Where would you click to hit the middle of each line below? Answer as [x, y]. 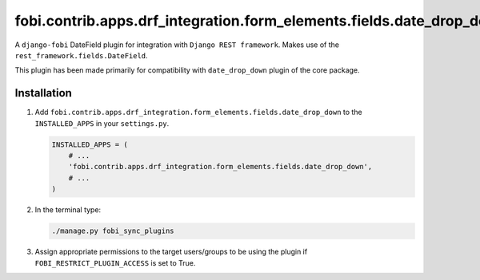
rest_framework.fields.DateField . [81, 55]
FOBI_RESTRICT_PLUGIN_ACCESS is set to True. [115, 262]
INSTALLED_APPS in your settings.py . [102, 123]
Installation [43, 93]
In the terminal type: [68, 210]
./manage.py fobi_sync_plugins [113, 231]
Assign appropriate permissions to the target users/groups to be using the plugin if [171, 252]
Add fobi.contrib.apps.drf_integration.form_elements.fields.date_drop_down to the [199, 112]
